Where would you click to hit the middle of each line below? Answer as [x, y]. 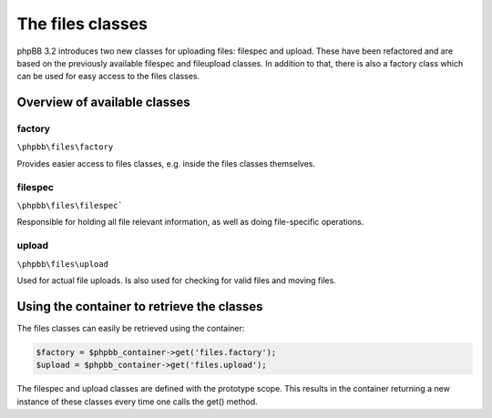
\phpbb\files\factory [65, 147]
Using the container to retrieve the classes [140, 306]
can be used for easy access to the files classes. [108, 76]
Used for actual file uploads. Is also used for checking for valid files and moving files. [176, 280]
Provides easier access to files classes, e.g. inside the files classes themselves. [166, 163]
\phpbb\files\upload [63, 264]
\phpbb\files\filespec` [70, 206]
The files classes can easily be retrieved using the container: [131, 328]
